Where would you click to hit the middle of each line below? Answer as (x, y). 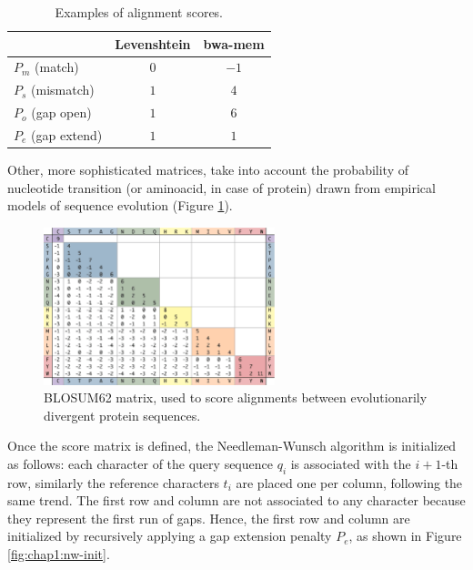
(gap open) (61, 112)
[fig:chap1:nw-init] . (59, 554)
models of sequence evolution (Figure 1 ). (120, 205)
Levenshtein (153, 43)
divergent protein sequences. (122, 415)
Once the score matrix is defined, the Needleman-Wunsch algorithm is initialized (232, 446)
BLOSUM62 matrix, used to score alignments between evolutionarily (236, 397)
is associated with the (351, 463)
